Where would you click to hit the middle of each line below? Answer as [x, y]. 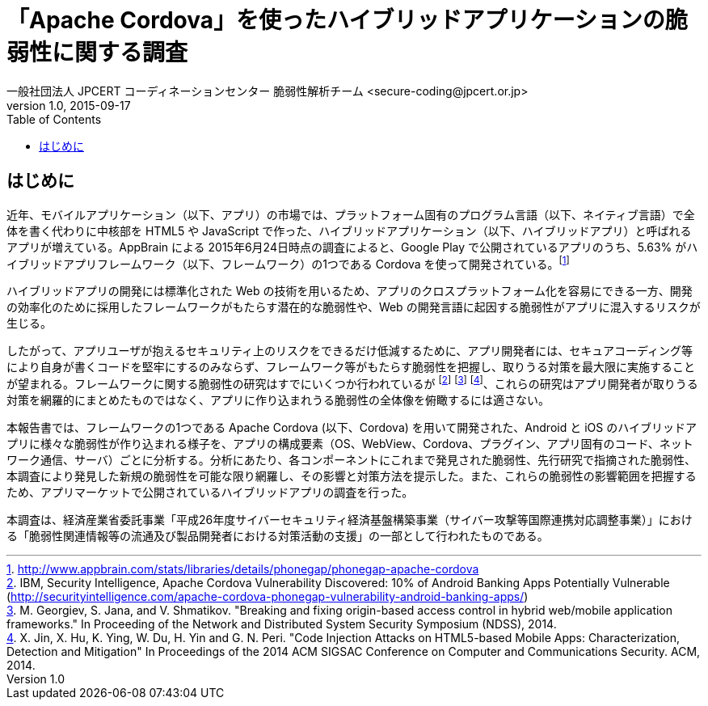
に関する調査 [120, 53]
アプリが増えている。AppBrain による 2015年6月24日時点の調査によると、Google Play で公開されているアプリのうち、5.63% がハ [352, 247]
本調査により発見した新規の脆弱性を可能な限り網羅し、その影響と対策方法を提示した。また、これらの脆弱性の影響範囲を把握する [352, 476]
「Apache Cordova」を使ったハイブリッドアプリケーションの [336, 20]
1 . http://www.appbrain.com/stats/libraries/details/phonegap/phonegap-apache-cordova [243, 569]
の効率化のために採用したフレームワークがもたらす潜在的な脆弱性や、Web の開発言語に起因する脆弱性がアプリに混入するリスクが [354, 307]
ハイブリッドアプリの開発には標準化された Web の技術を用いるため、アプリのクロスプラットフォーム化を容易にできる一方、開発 [350, 291]
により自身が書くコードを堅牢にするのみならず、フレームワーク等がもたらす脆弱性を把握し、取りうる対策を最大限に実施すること [351, 367]
